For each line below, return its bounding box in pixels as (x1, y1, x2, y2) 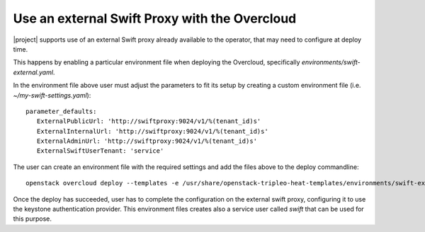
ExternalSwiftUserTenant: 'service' (36, 147, 164, 155)
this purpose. (13, 214, 52, 223)
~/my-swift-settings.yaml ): (13, 91, 91, 99)
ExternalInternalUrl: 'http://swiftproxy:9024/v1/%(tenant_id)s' (36, 127, 268, 135)
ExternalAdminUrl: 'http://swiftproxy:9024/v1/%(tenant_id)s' (36, 137, 258, 145)
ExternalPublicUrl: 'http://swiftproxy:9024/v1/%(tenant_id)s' (36, 117, 261, 125)
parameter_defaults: (25, 107, 97, 115)
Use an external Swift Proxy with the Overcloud (13, 11, 297, 26)
